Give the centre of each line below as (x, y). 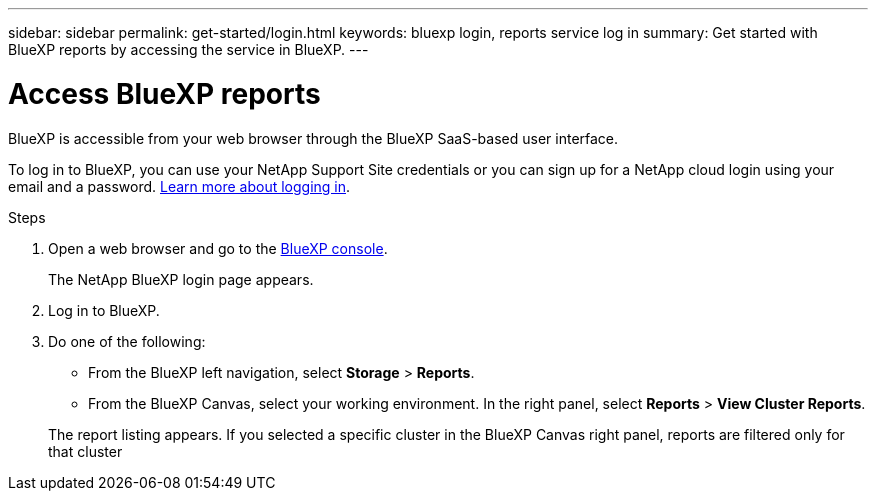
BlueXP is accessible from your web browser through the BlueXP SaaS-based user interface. (313, 138)
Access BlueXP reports (164, 93)
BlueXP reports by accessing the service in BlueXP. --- (188, 49)
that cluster (85, 451)
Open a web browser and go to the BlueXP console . (218, 248)
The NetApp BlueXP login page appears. (181, 279)
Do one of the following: (127, 341)
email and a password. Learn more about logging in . (179, 186)
